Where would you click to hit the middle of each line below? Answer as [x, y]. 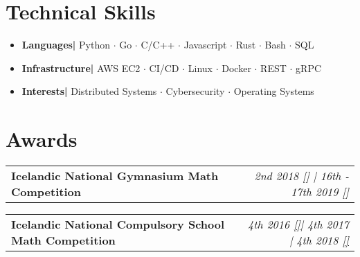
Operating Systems [274, 91]
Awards [42, 139]
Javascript [205, 45]
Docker [236, 68]
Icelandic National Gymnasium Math [115, 176]
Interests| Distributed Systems [89, 91]
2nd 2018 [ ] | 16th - [301, 176]
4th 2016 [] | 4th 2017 [298, 224]
